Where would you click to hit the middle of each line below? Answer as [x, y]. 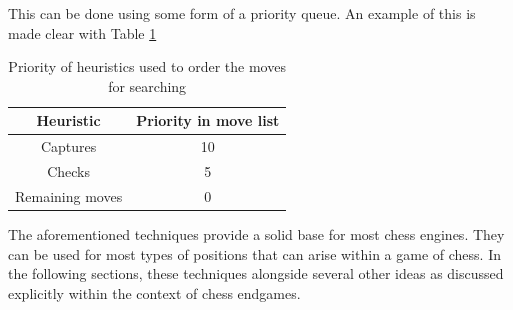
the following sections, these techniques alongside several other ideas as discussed [256, 273]
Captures [68, 146]
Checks [69, 171]
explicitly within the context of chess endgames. [154, 292]
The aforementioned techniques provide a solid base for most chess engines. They [256, 234]
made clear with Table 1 [82, 32]
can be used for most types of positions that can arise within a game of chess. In [254, 253]
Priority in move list [208, 120]
